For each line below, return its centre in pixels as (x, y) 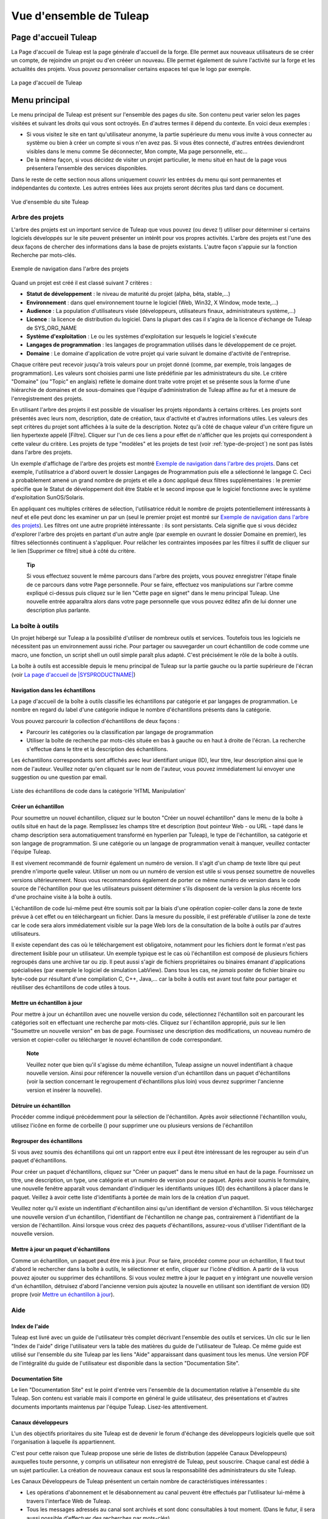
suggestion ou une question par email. (59, 777)
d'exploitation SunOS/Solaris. (48, 498)
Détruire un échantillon (41, 1105)
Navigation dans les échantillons (53, 690)
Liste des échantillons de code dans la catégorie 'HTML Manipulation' (99, 791)
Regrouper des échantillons (47, 1141)
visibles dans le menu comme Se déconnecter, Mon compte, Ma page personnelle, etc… (137, 151)
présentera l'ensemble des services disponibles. (87, 168)
